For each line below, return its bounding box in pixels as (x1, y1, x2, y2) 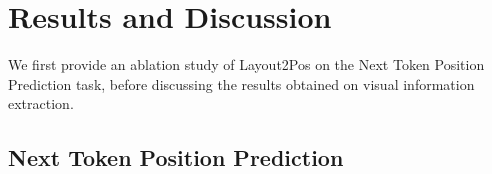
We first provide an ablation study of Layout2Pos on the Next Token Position (8, 54, 485, 75)
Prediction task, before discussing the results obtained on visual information (8, 73, 475, 94)
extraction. (8, 93, 74, 114)
